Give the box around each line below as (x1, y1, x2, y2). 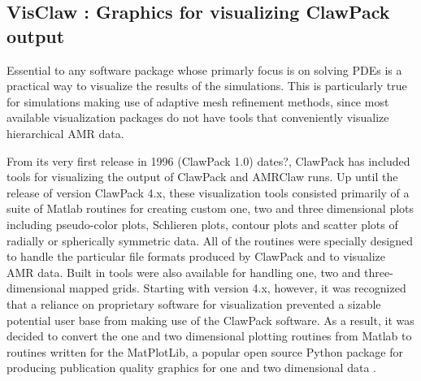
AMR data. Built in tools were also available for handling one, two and (7, 263, 361, 280)
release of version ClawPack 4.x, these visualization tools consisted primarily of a (7, 184, 410, 201)
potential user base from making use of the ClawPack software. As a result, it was (7, 311, 414, 328)
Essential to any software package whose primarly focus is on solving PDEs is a (7, 61, 402, 78)
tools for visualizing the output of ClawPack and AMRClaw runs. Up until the (7, 168, 398, 185)
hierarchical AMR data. (7, 124, 124, 141)
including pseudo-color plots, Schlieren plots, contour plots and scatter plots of (7, 215, 398, 232)
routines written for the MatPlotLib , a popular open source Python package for (7, 343, 403, 360)
